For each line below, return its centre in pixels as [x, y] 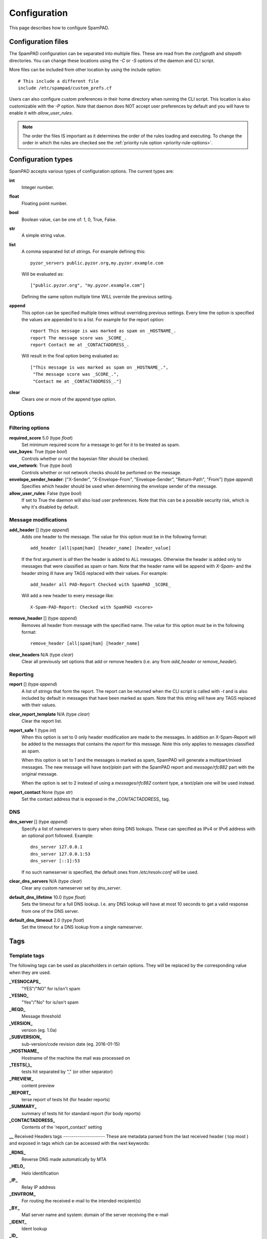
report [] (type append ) [33, 684]
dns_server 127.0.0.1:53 [60, 854]
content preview [38, 1086]
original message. [40, 774]
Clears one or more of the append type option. [69, 399]
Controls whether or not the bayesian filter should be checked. [85, 458]
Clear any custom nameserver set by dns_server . [71, 888]
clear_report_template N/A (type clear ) [49, 714]
